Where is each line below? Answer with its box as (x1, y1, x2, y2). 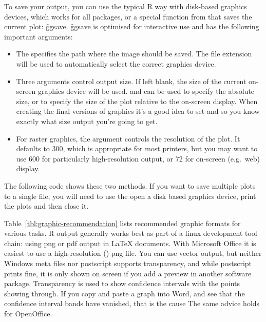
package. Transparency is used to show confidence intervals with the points (4, 278, 240, 289)
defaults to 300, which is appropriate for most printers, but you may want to (16, 143, 258, 154)
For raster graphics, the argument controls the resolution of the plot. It (16, 133, 240, 144)
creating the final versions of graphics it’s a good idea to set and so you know (16, 106, 260, 116)
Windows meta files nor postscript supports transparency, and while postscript (4, 258, 252, 269)
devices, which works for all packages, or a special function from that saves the (4, 11, 252, 22)
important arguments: (4, 31, 73, 42)
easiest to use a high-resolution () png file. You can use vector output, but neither (4, 248, 262, 258)
